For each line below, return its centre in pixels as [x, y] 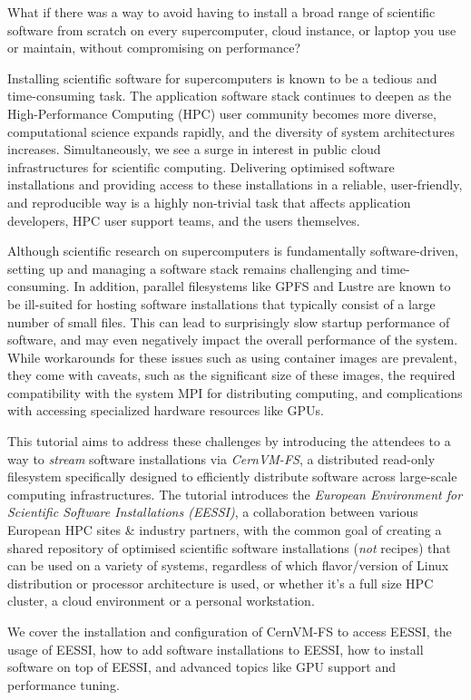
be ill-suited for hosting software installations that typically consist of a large [221, 303]
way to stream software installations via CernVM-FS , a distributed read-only [221, 458]
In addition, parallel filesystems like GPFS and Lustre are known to [262, 286]
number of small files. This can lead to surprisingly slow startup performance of [229, 321]
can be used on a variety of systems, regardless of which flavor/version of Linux [228, 565]
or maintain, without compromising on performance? [154, 48]
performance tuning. [64, 684]
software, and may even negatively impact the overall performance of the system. [233, 340]
